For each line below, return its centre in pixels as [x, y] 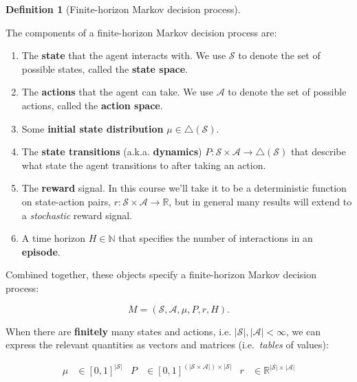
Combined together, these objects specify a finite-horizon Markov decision [161, 274]
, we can [303, 331]
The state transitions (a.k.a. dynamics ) [112, 151]
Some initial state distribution [93, 128]
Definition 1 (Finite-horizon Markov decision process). [123, 9]
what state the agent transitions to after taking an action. [144, 165]
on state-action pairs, [66, 201]
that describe [318, 151]
